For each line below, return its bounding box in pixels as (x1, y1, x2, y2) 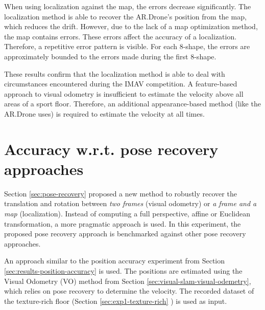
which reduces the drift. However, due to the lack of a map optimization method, (4, 21, 258, 32)
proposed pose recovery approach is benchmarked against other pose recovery (4, 228, 246, 239)
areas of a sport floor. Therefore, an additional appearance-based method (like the (4, 98, 261, 109)
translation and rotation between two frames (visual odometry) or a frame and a (4, 198, 257, 209)
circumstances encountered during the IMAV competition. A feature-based (4, 78, 237, 89)
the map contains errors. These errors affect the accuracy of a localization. (4, 31, 237, 41)
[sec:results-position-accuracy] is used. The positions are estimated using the (4, 265, 243, 276)
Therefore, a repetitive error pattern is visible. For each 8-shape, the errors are (4, 41, 250, 52)
